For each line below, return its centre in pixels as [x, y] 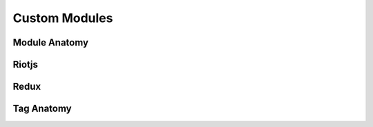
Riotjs [25, 65]
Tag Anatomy [42, 109]
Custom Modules [63, 18]
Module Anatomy [51, 42]
